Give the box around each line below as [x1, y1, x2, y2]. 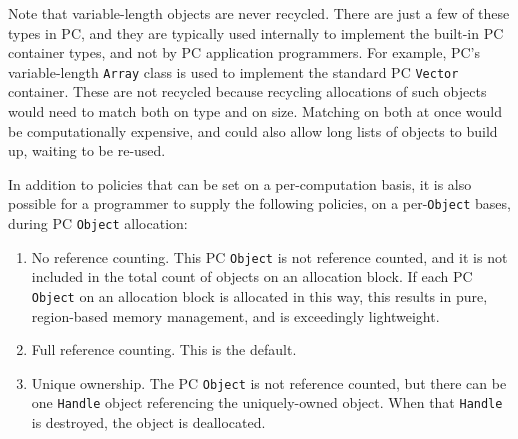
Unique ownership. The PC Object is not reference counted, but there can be [31, 372, 507, 393]
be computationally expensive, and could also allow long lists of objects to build [8, 120, 498, 141]
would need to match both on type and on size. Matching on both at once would [8, 101, 502, 122]
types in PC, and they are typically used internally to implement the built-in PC [8, 22, 504, 43]
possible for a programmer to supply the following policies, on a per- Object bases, [8, 193, 511, 214]
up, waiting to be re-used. [8, 140, 166, 161]
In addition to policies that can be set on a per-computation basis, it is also [8, 173, 472, 194]
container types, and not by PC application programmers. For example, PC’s [8, 42, 480, 63]
